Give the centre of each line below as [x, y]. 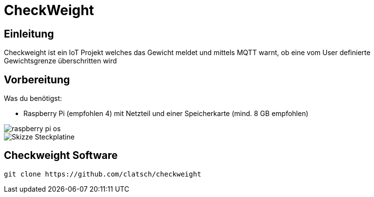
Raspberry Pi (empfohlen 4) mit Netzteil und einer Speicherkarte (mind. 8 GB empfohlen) [166, 114]
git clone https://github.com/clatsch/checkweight [103, 174]
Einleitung [29, 34]
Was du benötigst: [33, 98]
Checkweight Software [61, 156]
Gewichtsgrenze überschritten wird [60, 61]
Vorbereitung [37, 79]
